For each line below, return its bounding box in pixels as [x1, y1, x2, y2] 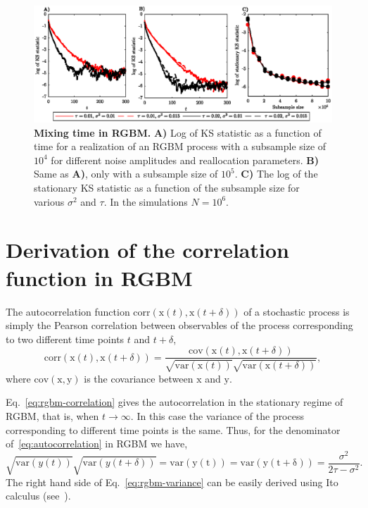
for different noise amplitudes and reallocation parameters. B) [51, 152, 319, 167]
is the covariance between [84, 371, 193, 385]
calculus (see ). [6, 488, 71, 503]
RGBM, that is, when [6, 408, 99, 423]
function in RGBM [6, 263, 193, 292]
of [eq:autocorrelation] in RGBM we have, [6, 436, 188, 451]
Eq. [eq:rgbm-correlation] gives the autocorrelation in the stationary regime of [6, 395, 343, 409]
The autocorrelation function [6, 304, 130, 318]
